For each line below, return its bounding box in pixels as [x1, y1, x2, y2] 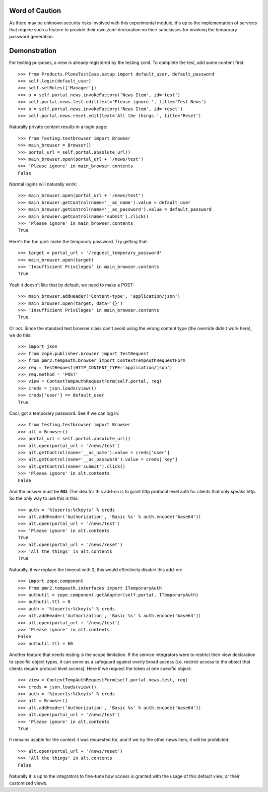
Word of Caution [9, 6, 62, 15]
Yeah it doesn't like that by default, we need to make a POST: [9, 282, 134, 288]
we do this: [9, 332, 32, 338]
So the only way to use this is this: [9, 495, 79, 501]
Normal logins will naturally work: [9, 181, 77, 187]
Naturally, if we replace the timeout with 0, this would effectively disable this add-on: [9, 566, 183, 573]
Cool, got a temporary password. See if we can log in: [9, 410, 119, 416]
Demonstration [9, 47, 57, 55]
